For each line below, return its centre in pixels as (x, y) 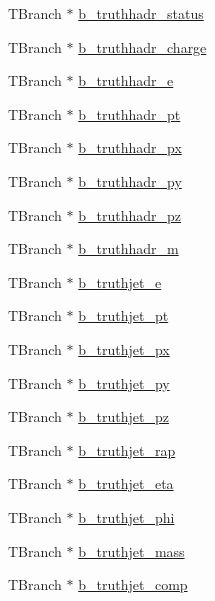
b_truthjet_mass (131, 550)
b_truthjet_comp (133, 584)
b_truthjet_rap (127, 449)
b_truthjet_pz (123, 416)
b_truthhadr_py (130, 180)
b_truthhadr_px (130, 147)
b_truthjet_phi (126, 516)
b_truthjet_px (124, 348)
